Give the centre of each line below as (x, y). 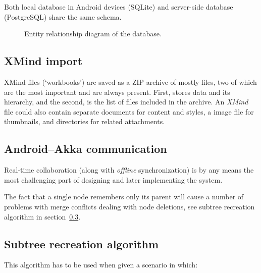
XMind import (43, 61)
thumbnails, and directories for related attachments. (85, 121)
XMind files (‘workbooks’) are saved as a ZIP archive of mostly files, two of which (130, 81)
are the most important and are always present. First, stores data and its (117, 92)
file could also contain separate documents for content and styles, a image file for (129, 111)
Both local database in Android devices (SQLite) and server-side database (119, 7)
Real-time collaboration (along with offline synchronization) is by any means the (129, 170)
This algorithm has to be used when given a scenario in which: (101, 265)
